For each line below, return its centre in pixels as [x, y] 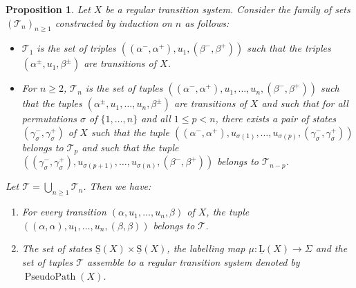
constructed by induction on [113, 22]
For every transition [64, 212]
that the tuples [52, 103]
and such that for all [305, 103]
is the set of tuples [124, 88]
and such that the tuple [130, 147]
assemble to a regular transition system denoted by [194, 262]
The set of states [57, 248]
